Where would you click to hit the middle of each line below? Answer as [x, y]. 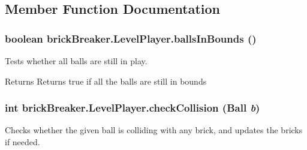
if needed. [22, 142]
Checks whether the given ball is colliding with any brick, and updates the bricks [154, 130]
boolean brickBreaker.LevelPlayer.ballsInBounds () [131, 38]
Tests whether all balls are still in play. [76, 61]
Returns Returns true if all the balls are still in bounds [106, 81]
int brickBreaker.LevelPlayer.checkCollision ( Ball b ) [133, 108]
